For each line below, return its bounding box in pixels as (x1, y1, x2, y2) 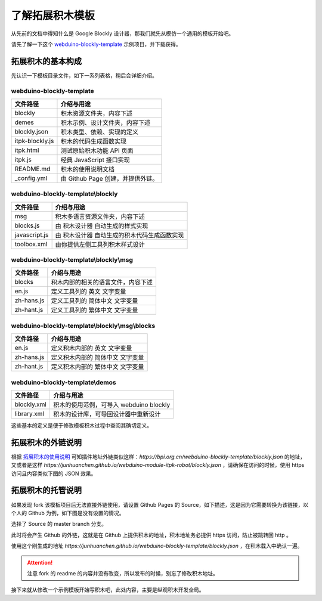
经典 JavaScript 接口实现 (60, 156, 131, 164)
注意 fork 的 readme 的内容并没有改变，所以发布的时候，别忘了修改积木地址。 (27, 569, 219, 577)
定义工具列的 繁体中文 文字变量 (51, 306, 138, 314)
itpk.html (14, 146, 39, 154)
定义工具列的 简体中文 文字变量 (51, 297, 138, 305)
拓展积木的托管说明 (11, 485, 82, 495)
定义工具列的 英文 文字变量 (51, 287, 126, 296)
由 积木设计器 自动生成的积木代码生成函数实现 (55, 231, 184, 239)
